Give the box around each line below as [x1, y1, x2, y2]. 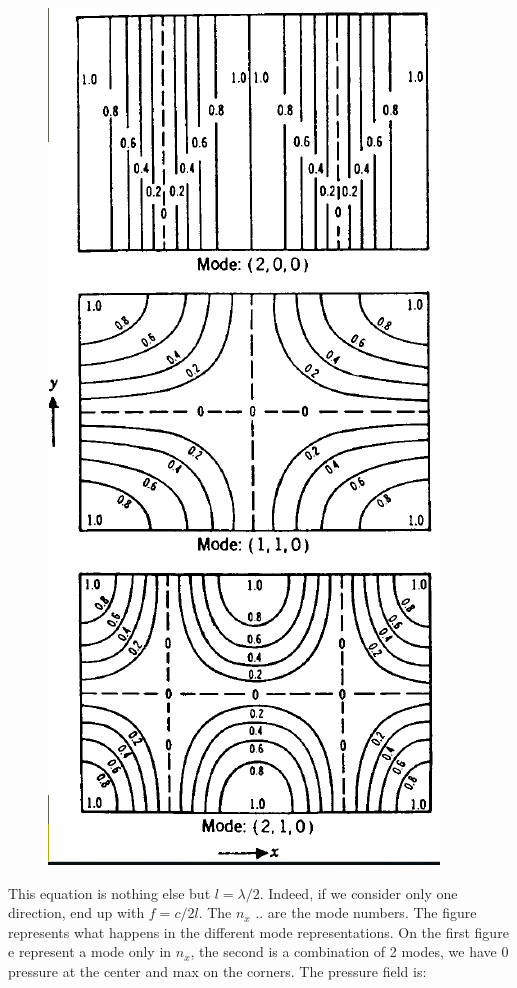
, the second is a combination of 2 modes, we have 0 [190, 941, 509, 962]
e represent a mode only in [8, 941, 172, 962]
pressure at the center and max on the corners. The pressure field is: [8, 960, 427, 981]
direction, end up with [8, 902, 145, 923]
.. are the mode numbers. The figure [255, 902, 477, 923]
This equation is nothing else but [8, 882, 211, 903]
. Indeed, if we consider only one [259, 882, 458, 903]
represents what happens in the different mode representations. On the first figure [8, 921, 509, 942]
